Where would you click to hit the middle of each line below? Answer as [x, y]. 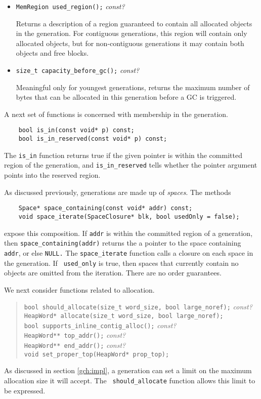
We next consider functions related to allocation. [79, 289]
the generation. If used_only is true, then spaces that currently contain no [121, 263]
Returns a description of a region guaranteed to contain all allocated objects [134, 23]
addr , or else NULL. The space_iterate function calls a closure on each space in [129, 252]
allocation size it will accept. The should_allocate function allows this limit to [130, 380]
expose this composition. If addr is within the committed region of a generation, [128, 233]
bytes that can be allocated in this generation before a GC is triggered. [126, 97]
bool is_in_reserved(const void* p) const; [93, 139]
